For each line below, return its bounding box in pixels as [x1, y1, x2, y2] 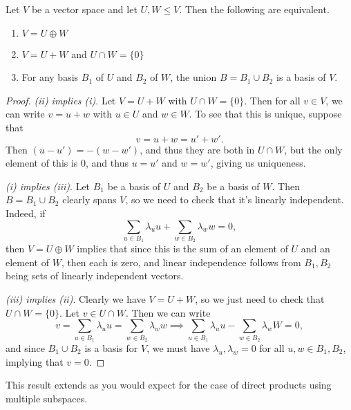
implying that [6, 354, 64, 369]
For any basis [21, 70, 79, 84]
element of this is [6, 156, 78, 170]
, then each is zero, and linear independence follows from [61, 254, 301, 269]
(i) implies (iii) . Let [6, 178, 91, 193]
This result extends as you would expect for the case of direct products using [6, 378, 332, 392]
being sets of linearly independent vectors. [6, 268, 184, 283]
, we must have [146, 340, 210, 355]
